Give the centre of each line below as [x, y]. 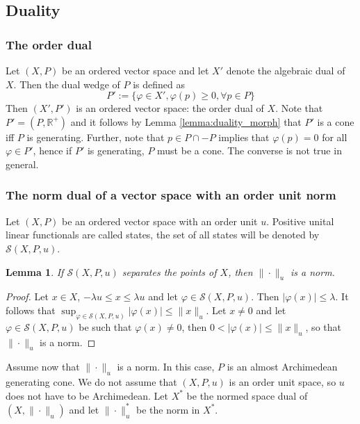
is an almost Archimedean [282, 367]
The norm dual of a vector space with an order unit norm [171, 195]
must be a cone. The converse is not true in [249, 150]
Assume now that [43, 367]
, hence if [52, 150]
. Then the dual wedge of [67, 84]
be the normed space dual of [247, 395]
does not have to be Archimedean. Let [87, 395]
